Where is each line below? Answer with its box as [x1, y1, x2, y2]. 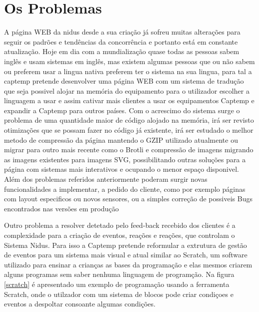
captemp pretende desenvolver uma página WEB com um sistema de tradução [4, 76, 244, 86]
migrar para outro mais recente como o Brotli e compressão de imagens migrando [4, 144, 253, 155]
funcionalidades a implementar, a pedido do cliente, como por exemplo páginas [4, 183, 245, 194]
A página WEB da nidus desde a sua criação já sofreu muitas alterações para [4, 27, 240, 37]
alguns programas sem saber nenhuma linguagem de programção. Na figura [4, 269, 234, 279]
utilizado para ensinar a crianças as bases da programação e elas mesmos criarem [4, 259, 252, 269]
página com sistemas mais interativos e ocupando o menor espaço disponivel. [4, 164, 239, 174]
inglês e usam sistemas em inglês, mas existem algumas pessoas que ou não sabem [4, 56, 255, 66]
